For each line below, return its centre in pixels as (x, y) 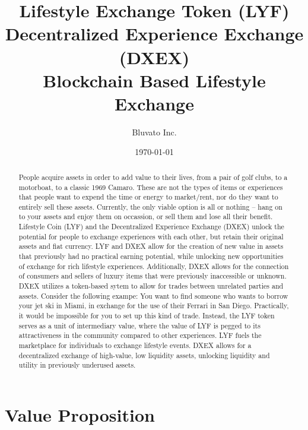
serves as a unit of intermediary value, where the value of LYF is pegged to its (139, 325)
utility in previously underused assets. (77, 365)
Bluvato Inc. (154, 132)
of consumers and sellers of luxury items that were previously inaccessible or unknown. (153, 276)
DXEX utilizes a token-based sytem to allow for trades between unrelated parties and (151, 286)
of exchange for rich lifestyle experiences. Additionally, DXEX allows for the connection (154, 266)
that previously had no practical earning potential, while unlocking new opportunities (151, 256)
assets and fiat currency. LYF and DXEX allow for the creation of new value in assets (151, 246)
